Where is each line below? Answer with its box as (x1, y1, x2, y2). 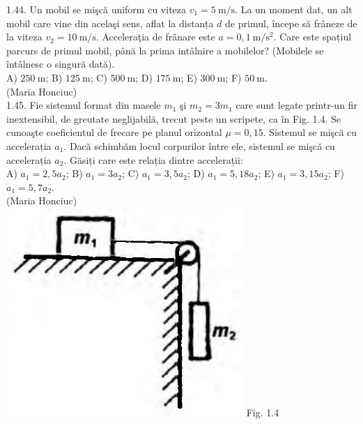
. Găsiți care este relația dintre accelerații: (63, 152, 243, 167)
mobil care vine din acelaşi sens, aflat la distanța (6, 15, 214, 30)
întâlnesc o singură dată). (6, 56, 115, 71)
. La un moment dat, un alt (235, 2, 353, 16)
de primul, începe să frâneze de (225, 15, 357, 30)
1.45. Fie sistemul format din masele (6, 98, 161, 112)
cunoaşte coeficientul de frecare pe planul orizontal (6, 125, 222, 139)
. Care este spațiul (273, 29, 352, 44)
